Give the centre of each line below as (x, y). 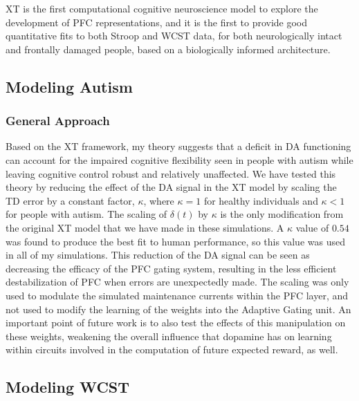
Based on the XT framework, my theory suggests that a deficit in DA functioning (178, 146)
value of (312, 227)
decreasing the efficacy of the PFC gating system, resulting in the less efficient (171, 268)
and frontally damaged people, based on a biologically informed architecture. (168, 49)
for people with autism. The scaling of (86, 214)
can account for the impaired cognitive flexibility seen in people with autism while (179, 159)
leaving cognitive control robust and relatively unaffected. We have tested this (171, 173)
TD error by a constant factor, (70, 200)
